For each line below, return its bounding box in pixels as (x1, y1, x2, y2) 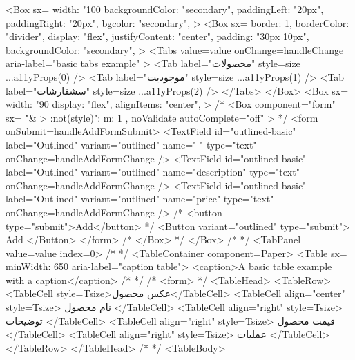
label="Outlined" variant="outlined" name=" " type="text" (6, 137, 257, 151)
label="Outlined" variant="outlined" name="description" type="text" (6, 164, 300, 179)
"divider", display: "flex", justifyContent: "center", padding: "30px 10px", (6, 29, 309, 44)
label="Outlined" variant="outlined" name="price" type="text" (6, 191, 274, 206)
